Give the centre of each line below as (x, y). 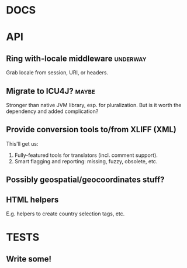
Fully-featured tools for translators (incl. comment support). (86, 155)
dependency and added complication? (52, 111)
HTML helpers (32, 200)
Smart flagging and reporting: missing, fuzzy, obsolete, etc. (86, 161)
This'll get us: (22, 143)
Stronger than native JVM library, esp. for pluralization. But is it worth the (94, 105)
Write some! (29, 259)
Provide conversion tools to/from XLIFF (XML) (91, 130)
